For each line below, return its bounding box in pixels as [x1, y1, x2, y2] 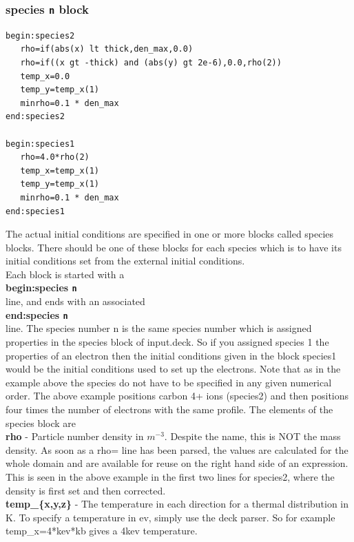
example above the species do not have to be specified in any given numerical [6, 375, 332, 389]
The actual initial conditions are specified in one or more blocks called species [6, 227, 334, 241]
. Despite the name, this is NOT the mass [164, 429, 341, 444]
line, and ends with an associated [6, 294, 145, 309]
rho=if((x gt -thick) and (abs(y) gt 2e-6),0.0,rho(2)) [20, 57, 282, 67]
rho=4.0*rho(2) [20, 152, 90, 163]
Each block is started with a [6, 267, 125, 281]
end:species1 [6, 206, 65, 216]
